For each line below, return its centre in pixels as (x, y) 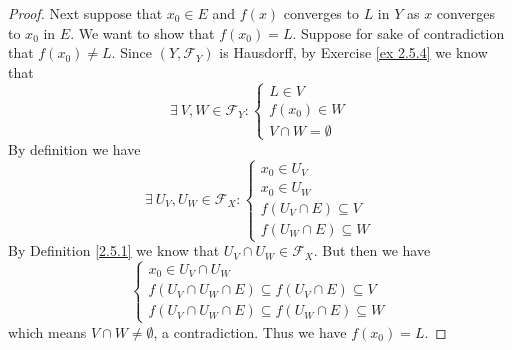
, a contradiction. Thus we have (250, 331)
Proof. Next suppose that (85, 13)
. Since (132, 52)
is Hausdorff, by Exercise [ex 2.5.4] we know (353, 52)
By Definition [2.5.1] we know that (114, 250)
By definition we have (74, 148)
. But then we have (372, 250)
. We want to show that (142, 32)
